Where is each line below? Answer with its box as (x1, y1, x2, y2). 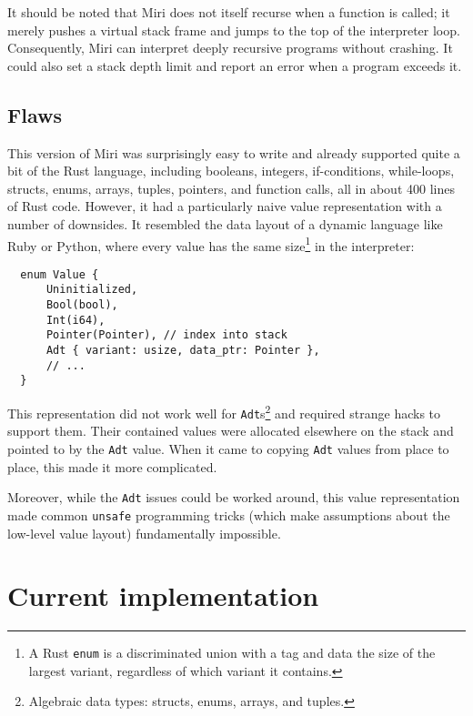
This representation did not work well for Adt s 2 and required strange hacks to (7, 401, 441, 422)
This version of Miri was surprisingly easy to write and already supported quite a (7, 143, 460, 162)
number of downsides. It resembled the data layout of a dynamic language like (7, 214, 443, 233)
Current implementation (7, 577, 319, 614)
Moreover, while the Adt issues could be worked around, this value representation (7, 488, 460, 507)
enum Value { (20, 267, 99, 281)
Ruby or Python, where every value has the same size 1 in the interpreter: (7, 233, 415, 255)
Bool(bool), (45, 298, 118, 312)
